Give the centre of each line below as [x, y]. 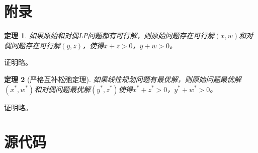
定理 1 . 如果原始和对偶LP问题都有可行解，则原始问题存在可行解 [109, 35]
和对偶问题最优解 [63, 89]
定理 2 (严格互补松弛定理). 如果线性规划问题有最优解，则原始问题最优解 [123, 79]
